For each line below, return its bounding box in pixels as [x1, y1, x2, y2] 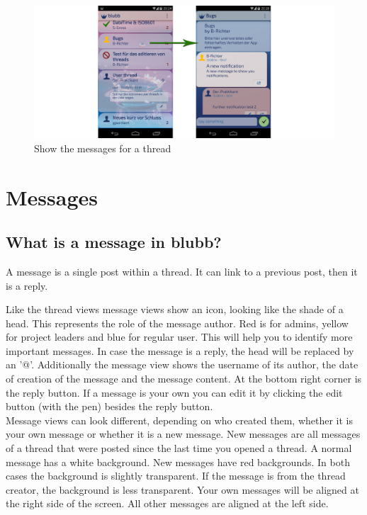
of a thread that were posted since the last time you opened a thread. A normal [6, 441, 352, 455]
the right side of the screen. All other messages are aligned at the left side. [6, 496, 329, 511]
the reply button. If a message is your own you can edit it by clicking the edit [6, 385, 343, 400]
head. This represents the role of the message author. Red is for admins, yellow [6, 315, 349, 330]
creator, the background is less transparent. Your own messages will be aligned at [6, 482, 359, 497]
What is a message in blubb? [6, 231, 222, 253]
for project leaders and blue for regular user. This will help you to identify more [6, 329, 353, 344]
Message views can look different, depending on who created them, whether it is [6, 412, 353, 427]
